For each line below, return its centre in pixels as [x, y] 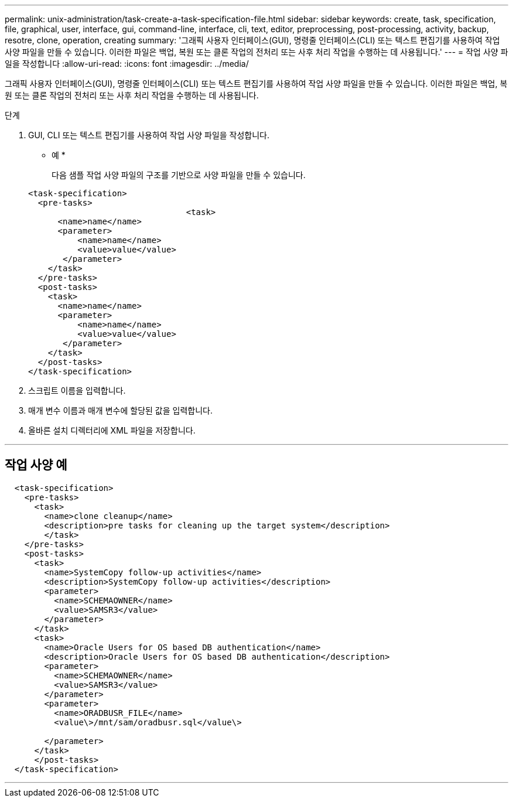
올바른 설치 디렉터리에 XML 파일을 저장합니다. [112, 430]
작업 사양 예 [36, 465]
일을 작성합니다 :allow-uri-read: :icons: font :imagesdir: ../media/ [127, 64]
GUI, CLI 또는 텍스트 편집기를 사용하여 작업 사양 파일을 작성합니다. [149, 135]
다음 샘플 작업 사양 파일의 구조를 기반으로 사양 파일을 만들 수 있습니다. [179, 175]
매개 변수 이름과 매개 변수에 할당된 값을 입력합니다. [120, 410]
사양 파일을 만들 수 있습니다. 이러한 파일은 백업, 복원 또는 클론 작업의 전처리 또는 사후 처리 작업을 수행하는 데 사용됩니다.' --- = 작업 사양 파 [256, 52]
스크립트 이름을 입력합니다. [77, 390]
